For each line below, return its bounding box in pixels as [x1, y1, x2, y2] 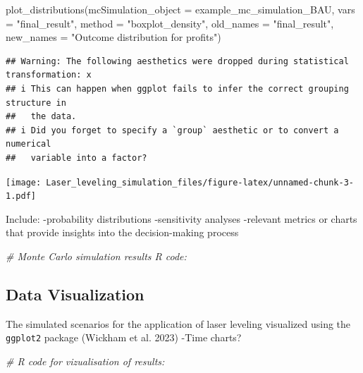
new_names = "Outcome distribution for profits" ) [6, 30, 221, 44]
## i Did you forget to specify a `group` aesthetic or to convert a [6, 125, 339, 135]
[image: [6, 177, 42, 188]
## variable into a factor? [6, 152, 147, 163]
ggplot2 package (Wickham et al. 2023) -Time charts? [6, 330, 242, 345]
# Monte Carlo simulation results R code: [6, 249, 187, 264]
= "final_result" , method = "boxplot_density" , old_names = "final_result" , [6, 16, 334, 30]
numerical [6, 139, 51, 149]
